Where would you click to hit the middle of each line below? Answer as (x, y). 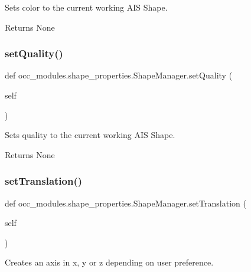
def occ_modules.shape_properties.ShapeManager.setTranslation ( (125, 203)
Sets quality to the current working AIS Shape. (90, 135)
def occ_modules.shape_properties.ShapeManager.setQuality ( (119, 75)
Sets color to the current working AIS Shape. (86, 7)
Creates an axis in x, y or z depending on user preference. (109, 262)
